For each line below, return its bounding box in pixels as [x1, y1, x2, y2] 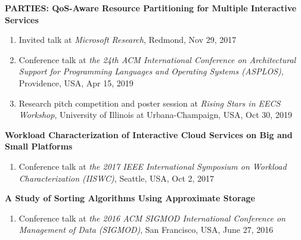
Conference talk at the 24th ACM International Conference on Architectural [18, 53, 296, 66]
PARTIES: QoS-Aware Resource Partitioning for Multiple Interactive [5, 2, 297, 14]
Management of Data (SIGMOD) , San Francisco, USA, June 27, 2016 [18, 223, 274, 236]
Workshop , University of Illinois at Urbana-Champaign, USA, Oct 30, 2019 [18, 108, 292, 121]
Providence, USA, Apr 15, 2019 [18, 76, 134, 89]
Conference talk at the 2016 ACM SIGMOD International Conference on [18, 211, 286, 224]
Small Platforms [5, 140, 73, 152]
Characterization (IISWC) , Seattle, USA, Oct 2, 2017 [18, 172, 215, 184]
